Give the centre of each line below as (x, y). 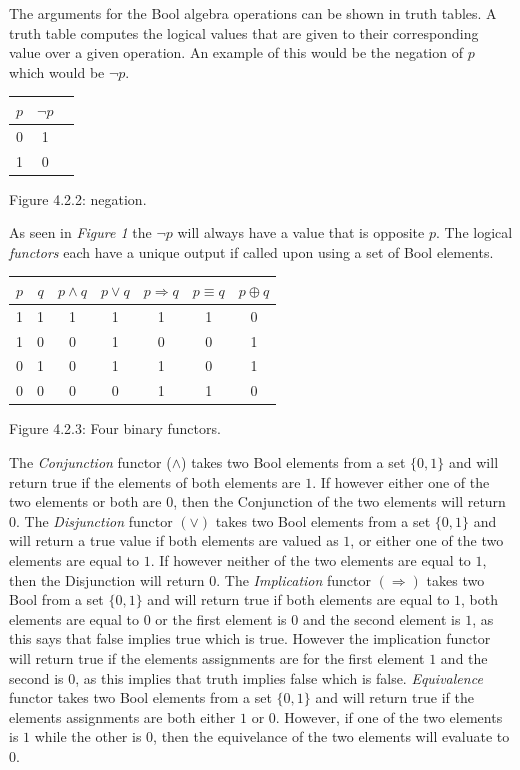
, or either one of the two (427, 540)
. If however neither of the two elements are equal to (310, 559)
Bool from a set (56, 599)
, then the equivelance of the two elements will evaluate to (331, 736)
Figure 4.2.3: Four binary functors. (115, 428)
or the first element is (221, 618)
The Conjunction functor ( (90, 462)
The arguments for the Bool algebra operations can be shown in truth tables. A (253, 13)
